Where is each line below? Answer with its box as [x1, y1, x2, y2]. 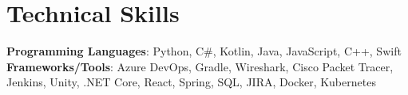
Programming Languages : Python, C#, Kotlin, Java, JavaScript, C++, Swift [6, 43, 402, 59]
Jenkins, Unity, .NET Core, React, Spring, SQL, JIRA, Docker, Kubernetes [6, 74, 376, 90]
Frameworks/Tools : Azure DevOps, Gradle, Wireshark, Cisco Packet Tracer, [6, 58, 394, 74]
